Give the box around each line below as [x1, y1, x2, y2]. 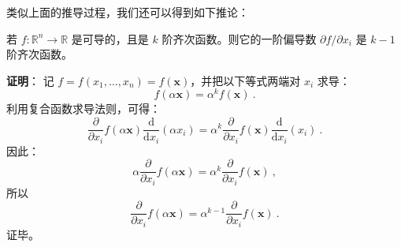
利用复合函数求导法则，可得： [6, 100, 161, 117]
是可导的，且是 [71, 30, 149, 47]
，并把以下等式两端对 [190, 72, 301, 88]
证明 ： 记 [6, 72, 54, 88]
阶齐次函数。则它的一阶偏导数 [162, 30, 317, 47]
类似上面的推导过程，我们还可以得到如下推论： [6, 4, 249, 20]
